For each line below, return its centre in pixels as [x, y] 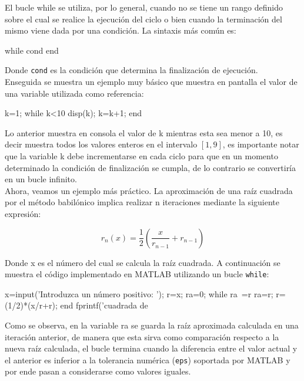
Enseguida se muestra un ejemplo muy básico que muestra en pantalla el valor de [151, 82]
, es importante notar [261, 144]
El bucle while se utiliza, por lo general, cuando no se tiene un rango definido [144, 7]
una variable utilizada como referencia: [74, 93]
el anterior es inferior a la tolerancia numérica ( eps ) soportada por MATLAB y [148, 359]
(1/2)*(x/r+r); [31, 305]
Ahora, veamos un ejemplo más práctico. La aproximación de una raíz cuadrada [149, 190]
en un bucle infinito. [41, 179]
